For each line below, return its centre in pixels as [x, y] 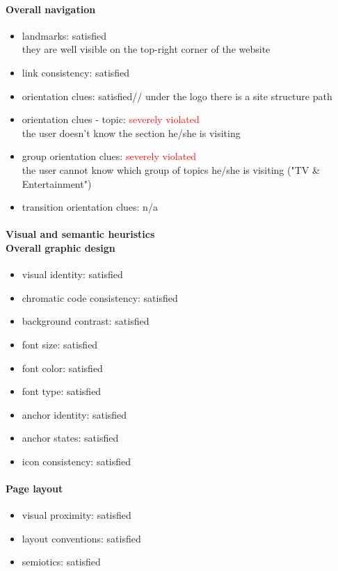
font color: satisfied [62, 368]
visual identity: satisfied [72, 274]
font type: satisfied [62, 391]
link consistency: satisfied [76, 72]
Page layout [34, 489]
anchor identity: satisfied [74, 414]
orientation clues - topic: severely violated [111, 119]
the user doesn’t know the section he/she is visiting [131, 132]
